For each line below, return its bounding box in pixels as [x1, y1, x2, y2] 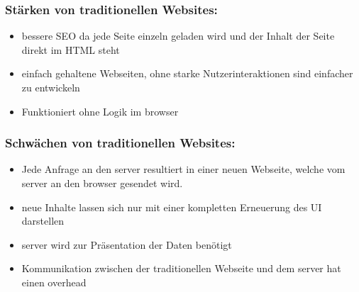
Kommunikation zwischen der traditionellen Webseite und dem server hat [21, 261, 341, 276]
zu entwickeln [21, 80, 80, 94]
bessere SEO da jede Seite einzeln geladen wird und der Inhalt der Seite [21, 28, 335, 43]
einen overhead [21, 274, 87, 289]
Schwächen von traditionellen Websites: [5, 134, 236, 152]
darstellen [21, 213, 65, 228]
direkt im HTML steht [21, 42, 120, 57]
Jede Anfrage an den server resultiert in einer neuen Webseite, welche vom [21, 162, 346, 176]
